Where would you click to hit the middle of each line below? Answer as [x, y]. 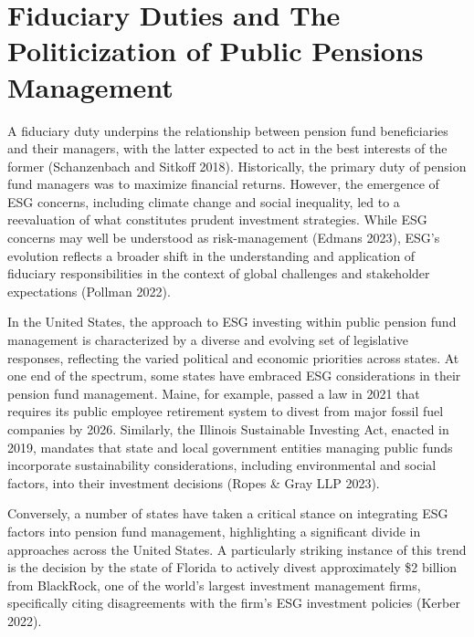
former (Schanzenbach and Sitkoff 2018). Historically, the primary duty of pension [237, 166]
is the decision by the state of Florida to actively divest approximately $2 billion [232, 567]
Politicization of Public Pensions [216, 51]
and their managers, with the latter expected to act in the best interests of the [227, 148]
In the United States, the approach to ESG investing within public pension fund [232, 322]
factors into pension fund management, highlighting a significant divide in [214, 531]
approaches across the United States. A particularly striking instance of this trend [237, 549]
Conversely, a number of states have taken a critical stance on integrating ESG [228, 513]
